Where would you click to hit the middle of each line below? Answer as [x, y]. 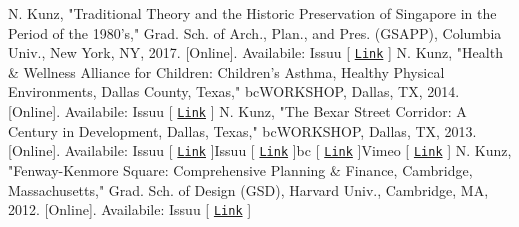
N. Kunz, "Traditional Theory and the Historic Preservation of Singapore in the [252, 13]
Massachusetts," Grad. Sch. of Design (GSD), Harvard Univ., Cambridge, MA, [248, 189]
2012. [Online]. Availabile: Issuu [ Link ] [130, 209]
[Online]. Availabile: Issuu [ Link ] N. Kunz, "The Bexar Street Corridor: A [237, 111]
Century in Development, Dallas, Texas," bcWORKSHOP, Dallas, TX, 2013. [242, 130]
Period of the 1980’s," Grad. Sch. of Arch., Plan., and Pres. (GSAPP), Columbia [255, 32]
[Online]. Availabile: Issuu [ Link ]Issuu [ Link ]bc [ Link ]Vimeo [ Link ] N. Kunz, [260, 150]
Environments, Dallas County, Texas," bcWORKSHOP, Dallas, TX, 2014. [234, 91]
